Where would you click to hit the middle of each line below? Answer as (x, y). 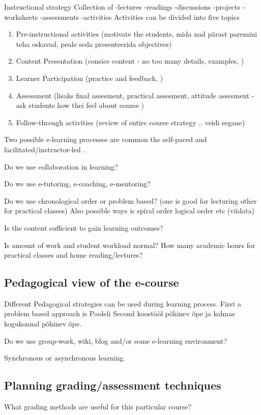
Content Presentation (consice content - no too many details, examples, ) (130, 61)
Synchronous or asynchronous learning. (65, 358)
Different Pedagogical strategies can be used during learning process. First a (123, 303)
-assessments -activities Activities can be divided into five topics (140, 17)
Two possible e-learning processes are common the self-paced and (106, 139)
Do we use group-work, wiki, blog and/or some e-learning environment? (116, 340)
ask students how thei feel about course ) (80, 105)
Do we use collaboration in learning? (61, 166)
